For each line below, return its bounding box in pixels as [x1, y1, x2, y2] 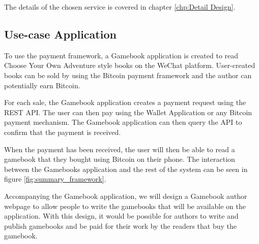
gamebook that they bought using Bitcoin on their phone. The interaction [4, 154, 235, 164]
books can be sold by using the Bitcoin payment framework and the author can [4, 69, 252, 80]
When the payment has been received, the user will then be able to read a [4, 144, 235, 154]
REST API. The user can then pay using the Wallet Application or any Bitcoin [4, 107, 252, 117]
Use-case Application [4, 26, 117, 42]
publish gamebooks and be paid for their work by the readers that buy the [4, 220, 237, 231]
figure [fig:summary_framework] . [4, 173, 106, 184]
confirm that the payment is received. [4, 126, 121, 137]
